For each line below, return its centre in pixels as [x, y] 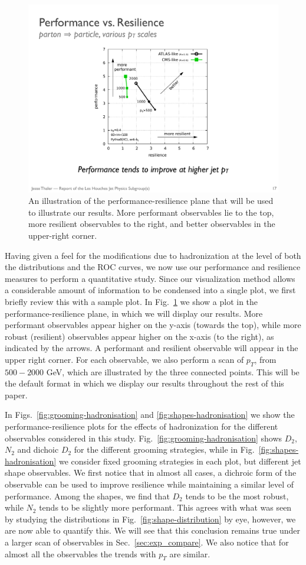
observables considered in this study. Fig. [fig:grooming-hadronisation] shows [144, 438]
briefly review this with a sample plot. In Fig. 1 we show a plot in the [131, 301]
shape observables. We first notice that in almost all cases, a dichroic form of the [151, 473]
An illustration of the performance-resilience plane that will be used [151, 201]
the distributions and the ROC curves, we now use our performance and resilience [153, 267]
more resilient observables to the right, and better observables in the [152, 224]
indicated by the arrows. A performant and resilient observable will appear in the [152, 348]
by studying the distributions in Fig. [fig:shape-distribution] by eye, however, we [150, 519]
